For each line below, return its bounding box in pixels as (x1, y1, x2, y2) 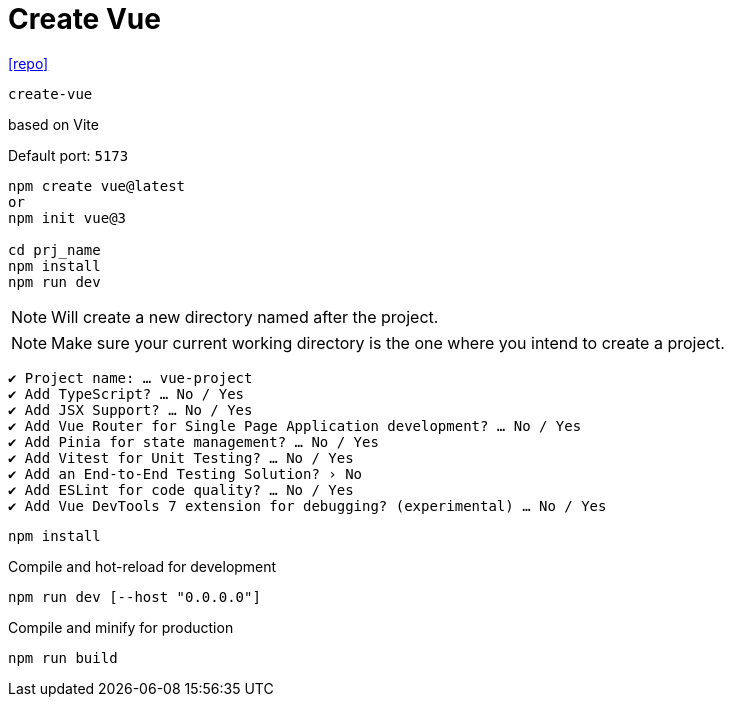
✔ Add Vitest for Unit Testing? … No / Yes (8, 449, 354, 466)
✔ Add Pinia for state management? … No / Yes (8, 433, 379, 450)
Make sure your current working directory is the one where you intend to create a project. (51, 332, 725, 353)
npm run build (8, 649, 118, 666)
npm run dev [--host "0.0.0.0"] (8, 588, 261, 605)
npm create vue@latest (8, 177, 186, 194)
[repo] (8, 54, 49, 72)
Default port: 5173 (8, 146, 129, 164)
